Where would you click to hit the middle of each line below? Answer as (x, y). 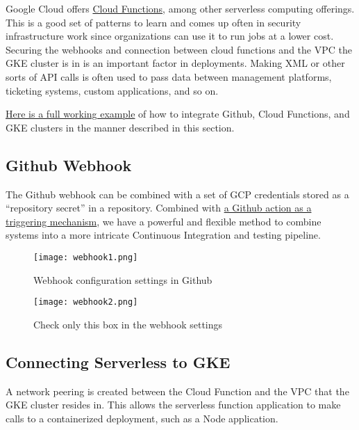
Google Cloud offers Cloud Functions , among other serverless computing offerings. (180, 8)
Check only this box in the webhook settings (128, 324)
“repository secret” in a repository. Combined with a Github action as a (159, 208)
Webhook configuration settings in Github (123, 279)
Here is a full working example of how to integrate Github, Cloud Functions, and (178, 114)
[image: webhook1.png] (86, 257)
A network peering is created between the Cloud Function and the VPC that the (177, 391)
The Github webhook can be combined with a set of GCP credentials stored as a (177, 194)
